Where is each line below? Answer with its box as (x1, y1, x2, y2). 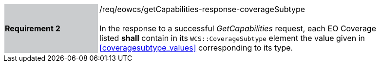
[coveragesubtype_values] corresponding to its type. (99, 43, 293, 53)
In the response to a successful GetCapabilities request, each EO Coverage (99, 24, 377, 33)
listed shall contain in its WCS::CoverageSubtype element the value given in (99, 33, 365, 43)
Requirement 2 (5, 24, 60, 33)
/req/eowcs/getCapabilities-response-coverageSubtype (99, 4, 305, 14)
